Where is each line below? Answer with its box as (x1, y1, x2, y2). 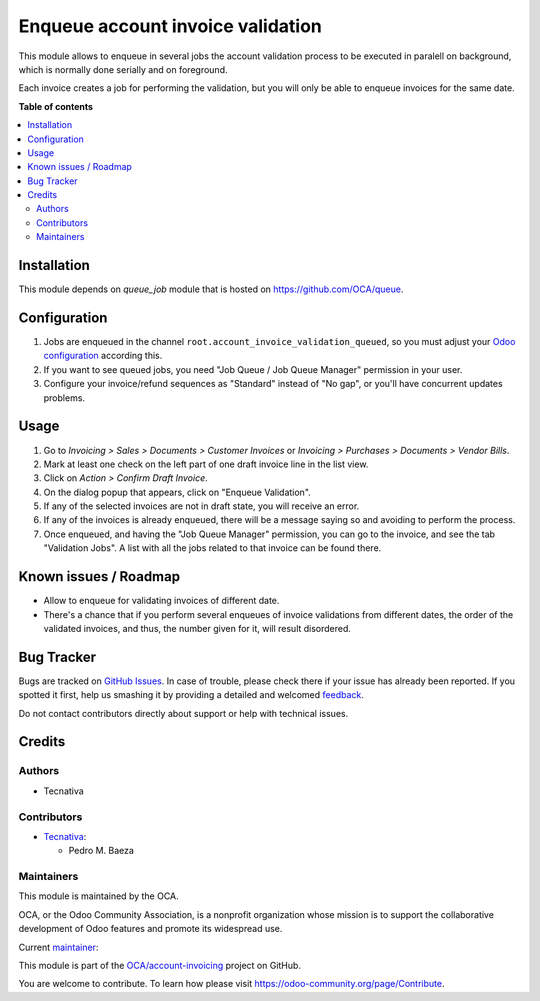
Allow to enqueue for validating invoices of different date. (43, 595, 280, 607)
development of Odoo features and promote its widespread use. (18, 923, 283, 935)
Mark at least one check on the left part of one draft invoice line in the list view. (43, 458, 369, 470)
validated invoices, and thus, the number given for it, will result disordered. (43, 622, 352, 634)
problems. (43, 391, 85, 404)
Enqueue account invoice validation (18, 15, 322, 37)
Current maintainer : (18, 941, 99, 953)
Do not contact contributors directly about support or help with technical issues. (18, 707, 349, 719)
